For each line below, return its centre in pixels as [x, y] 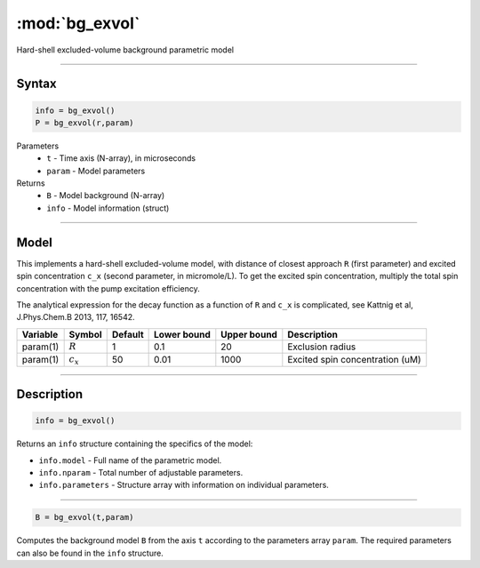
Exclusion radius [322, 347]
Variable [40, 334]
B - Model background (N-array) [106, 196]
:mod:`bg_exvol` [78, 23]
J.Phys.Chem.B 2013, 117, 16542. [76, 317]
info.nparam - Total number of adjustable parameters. [141, 472]
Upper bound [249, 334]
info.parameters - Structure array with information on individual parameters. [184, 485]
